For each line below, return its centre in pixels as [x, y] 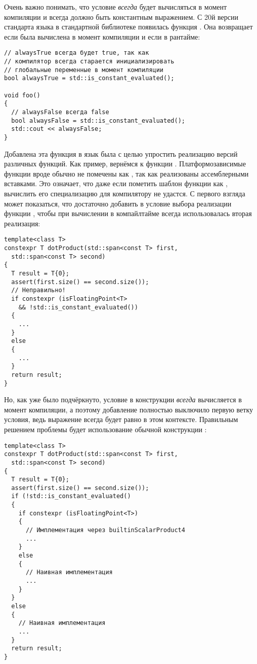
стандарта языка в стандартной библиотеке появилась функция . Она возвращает [128, 27]
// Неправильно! [38, 290]
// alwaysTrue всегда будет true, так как [77, 53]
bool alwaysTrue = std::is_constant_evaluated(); [89, 78]
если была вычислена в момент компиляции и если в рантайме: [102, 36]
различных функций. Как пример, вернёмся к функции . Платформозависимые [125, 164]
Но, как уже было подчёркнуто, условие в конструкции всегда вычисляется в [123, 399]
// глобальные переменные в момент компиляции [84, 70]
